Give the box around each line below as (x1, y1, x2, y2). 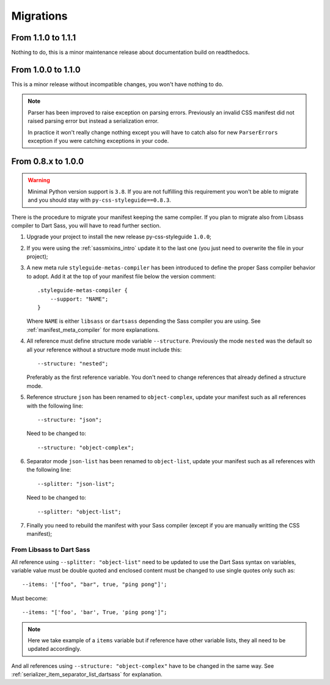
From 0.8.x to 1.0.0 (11, 156, 84, 166)
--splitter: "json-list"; (37, 480, 116, 487)
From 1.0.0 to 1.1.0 (11, 64, 81, 75)
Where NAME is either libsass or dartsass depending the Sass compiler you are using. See (26, 318, 261, 325)
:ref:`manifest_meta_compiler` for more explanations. (26, 326, 160, 333)
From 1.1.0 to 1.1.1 (11, 32, 76, 43)
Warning (28, 177, 50, 184)
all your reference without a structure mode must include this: (26, 346, 182, 353)
